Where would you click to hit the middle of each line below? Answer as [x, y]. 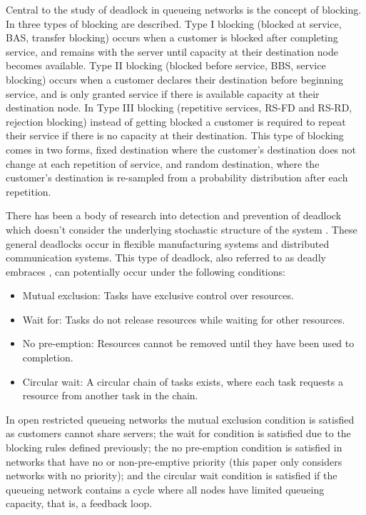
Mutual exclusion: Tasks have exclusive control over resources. [158, 295]
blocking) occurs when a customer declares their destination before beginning [175, 79]
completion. [48, 357]
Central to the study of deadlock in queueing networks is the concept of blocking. [184, 9]
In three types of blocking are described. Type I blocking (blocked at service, [174, 23]
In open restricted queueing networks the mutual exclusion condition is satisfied [180, 419]
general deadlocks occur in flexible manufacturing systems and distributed [168, 243]
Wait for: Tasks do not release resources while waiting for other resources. [184, 319]
